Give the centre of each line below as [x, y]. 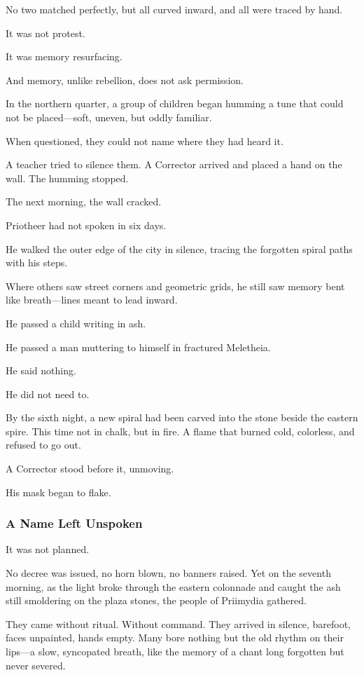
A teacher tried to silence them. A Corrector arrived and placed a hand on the [174, 164]
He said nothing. [41, 370]
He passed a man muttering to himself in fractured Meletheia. [138, 347]
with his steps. [37, 262]
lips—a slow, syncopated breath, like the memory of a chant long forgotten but [175, 652]
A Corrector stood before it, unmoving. [90, 469]
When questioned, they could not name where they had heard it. [145, 141]
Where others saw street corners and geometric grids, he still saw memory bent [175, 286]
